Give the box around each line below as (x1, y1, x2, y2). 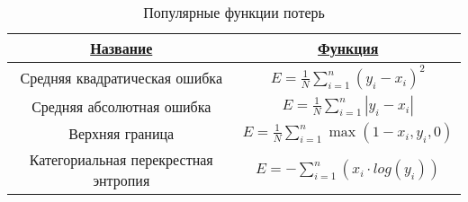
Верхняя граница (68, 122, 175, 144)
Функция (318, 38, 379, 58)
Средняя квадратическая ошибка (20, 66, 223, 88)
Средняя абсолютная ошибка (31, 95, 211, 117)
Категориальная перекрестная (29, 149, 213, 170)
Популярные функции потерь (143, 2, 325, 22)
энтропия (93, 170, 150, 190)
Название (90, 38, 153, 58)
